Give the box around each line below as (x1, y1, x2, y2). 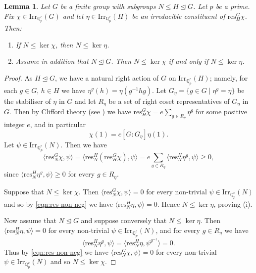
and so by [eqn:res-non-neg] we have (4, 198, 113, 209)
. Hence (157, 198, 180, 209)
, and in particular (30, 119, 86, 130)
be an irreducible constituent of (132, 10, 225, 21)
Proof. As (4, 73, 33, 83)
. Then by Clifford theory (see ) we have (9, 106, 131, 117)
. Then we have (60, 139, 107, 150)
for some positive (196, 106, 247, 117)
